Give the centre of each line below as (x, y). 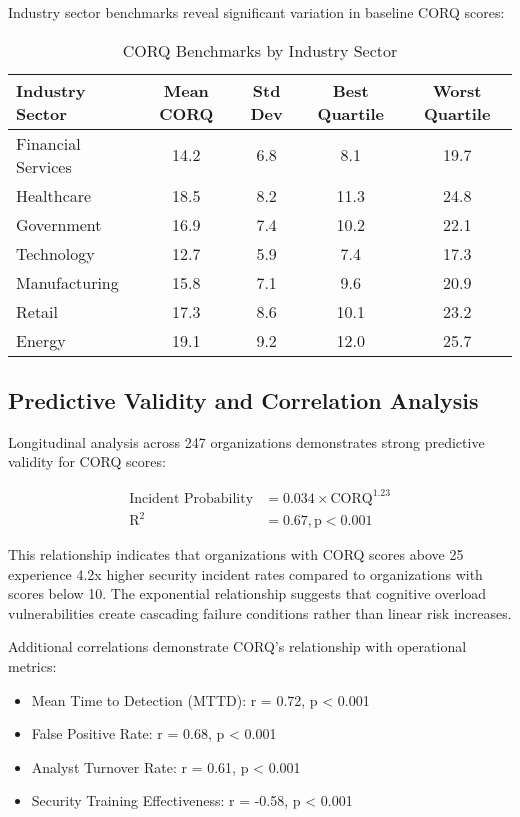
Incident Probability (191, 498)
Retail (37, 311)
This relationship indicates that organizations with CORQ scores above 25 (236, 554)
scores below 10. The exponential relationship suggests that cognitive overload (247, 593)
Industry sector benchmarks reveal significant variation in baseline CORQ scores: (256, 12)
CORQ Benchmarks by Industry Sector (260, 50)
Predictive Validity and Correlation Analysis (243, 399)
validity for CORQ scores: (87, 461)
